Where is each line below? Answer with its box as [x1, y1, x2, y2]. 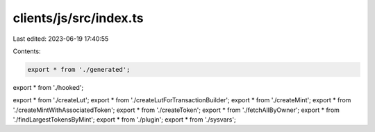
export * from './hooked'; [12, 83, 83, 91]
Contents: [12, 47, 41, 55]
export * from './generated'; [27, 66, 131, 73]
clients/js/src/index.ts [12, 10, 144, 26]
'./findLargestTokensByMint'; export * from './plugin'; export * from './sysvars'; [12, 115, 236, 124]
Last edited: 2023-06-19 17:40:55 [12, 35, 109, 43]
